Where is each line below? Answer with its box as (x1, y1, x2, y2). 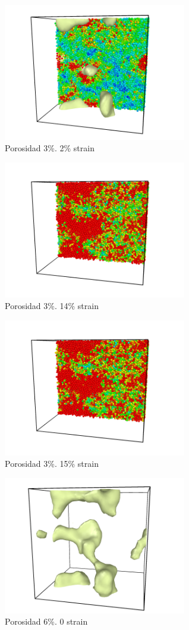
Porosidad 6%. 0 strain (5, 615, 88, 628)
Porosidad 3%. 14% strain (5, 300, 99, 312)
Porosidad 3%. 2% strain (5, 142, 94, 154)
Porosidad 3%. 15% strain (5, 457, 99, 470)
